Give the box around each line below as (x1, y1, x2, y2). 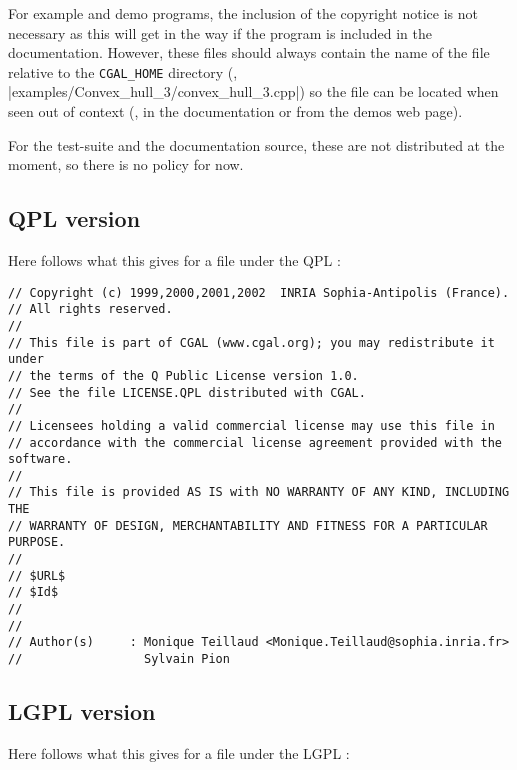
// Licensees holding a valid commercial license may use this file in (8, 418, 495, 433)
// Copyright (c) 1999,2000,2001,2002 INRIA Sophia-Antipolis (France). (8, 285, 510, 300)
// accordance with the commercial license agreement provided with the (8, 435, 502, 450)
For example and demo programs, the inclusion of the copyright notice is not (8, 3, 478, 23)
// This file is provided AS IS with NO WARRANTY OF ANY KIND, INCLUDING (8, 485, 510, 500)
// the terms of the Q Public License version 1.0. (8, 368, 359, 383)
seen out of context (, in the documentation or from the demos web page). (8, 101, 463, 122)
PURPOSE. (8, 535, 66, 550)
